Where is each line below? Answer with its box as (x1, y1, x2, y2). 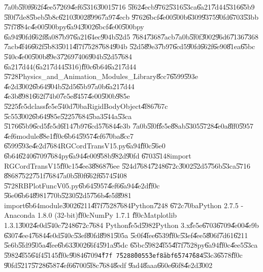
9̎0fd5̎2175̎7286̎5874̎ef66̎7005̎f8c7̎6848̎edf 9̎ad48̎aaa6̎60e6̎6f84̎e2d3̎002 (4, 259, 213, 270)
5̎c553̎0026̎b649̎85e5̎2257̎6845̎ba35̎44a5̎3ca (4, 110, 132, 121)
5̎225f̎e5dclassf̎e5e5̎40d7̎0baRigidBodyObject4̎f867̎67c (4, 100, 168, 111)
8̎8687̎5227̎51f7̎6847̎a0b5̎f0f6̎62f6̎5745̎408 (4, 170, 127, 181)
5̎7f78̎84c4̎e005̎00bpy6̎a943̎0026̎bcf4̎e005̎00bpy (4, 21, 144, 32)
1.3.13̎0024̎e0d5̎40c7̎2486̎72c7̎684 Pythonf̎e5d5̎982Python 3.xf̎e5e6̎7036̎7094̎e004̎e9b (4, 220, 259, 230)
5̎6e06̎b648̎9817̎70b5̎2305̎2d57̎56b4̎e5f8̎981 (4, 190, 131, 201)
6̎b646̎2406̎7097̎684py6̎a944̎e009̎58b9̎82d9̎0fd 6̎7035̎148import (4, 150, 191, 161)
